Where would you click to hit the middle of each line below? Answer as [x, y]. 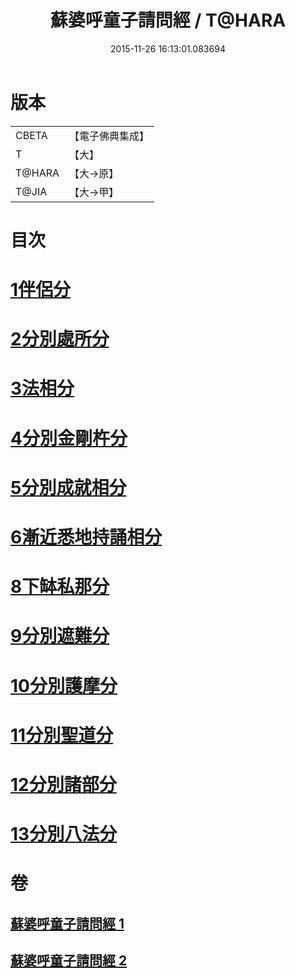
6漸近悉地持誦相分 [86, 537]
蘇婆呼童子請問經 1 [67, 923]
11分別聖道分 [62, 735]
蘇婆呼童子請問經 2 [69, 961]
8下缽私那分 [60, 587]
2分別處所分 [60, 339]
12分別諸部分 [63, 784]
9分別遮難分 [60, 636]
